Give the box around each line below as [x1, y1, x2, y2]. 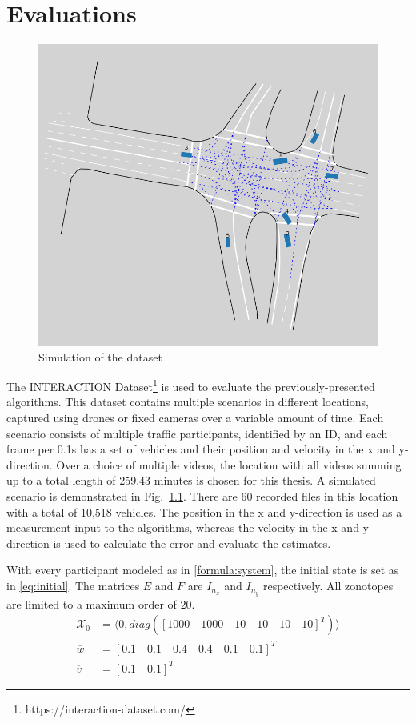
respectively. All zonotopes [262, 577, 394, 593]
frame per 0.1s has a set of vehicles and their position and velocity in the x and [6, 441, 395, 457]
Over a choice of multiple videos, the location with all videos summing [56, 456, 402, 473]
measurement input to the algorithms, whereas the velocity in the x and [6, 519, 359, 536]
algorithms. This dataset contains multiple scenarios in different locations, [6, 393, 369, 410]
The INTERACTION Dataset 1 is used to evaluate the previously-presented [6, 376, 375, 394]
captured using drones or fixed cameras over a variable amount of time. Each [6, 409, 384, 426]
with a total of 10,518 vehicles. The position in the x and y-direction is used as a [6, 503, 402, 520]
